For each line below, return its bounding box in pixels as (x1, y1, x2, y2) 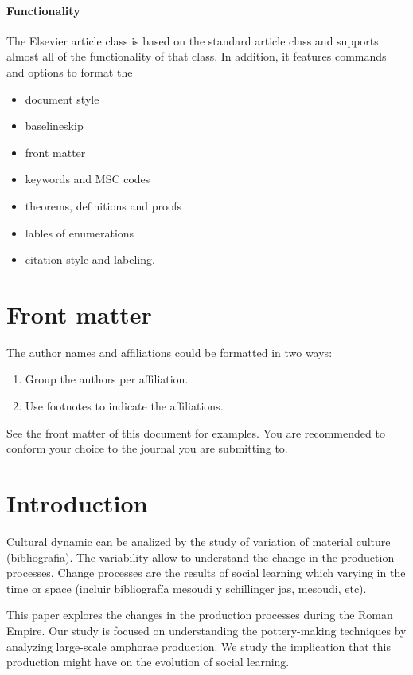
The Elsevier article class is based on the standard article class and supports (6, 32, 379, 49)
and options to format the (6, 63, 133, 80)
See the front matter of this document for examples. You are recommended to (6, 424, 385, 441)
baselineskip (25, 117, 84, 134)
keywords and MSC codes (25, 171, 150, 187)
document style (25, 90, 99, 107)
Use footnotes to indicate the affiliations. (25, 398, 224, 414)
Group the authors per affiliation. (25, 371, 189, 387)
